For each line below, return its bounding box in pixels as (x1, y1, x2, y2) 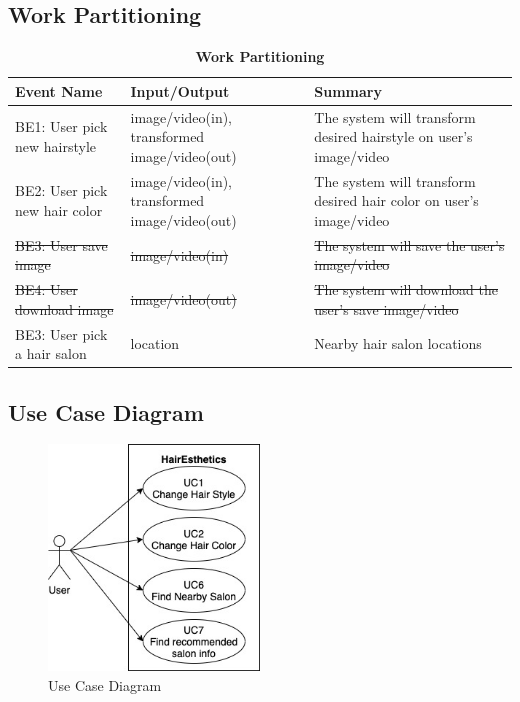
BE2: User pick (15, 180, 108, 201)
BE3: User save (15, 234, 108, 255)
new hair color (15, 200, 103, 221)
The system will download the (314, 279, 499, 300)
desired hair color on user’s (314, 190, 479, 211)
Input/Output (130, 80, 230, 101)
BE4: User (15, 279, 78, 300)
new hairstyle (15, 136, 97, 157)
